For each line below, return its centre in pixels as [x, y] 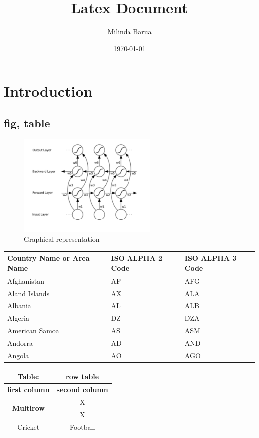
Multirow [28, 408]
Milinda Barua [129, 32]
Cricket [29, 426]
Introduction [48, 91]
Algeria [18, 318]
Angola [18, 355]
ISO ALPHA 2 [137, 258]
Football [82, 426]
